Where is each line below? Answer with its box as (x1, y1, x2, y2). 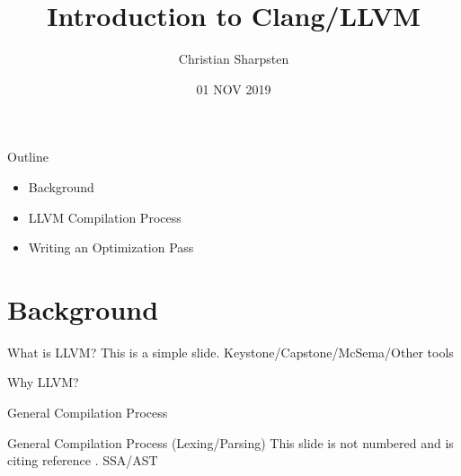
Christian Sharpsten (178, 49, 289, 68)
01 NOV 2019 (196, 79, 271, 98)
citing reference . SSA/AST (7, 451, 158, 470)
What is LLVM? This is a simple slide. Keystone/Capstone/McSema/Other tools (7, 342, 454, 361)
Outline (7, 147, 49, 166)
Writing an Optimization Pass (28, 238, 194, 257)
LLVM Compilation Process (28, 207, 182, 226)
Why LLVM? (7, 373, 79, 392)
